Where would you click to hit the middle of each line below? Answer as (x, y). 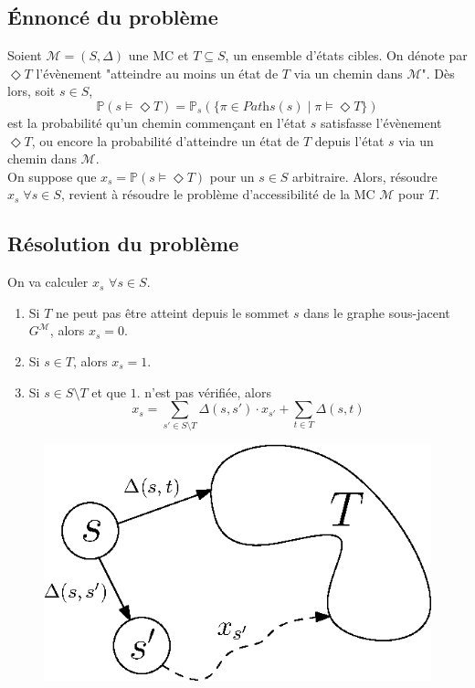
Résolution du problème (123, 243)
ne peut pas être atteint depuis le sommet (172, 312)
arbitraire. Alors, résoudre (365, 176)
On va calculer (48, 282)
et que (109, 392)
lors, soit (32, 91)
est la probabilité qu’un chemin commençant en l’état (157, 122)
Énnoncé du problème (113, 17)
